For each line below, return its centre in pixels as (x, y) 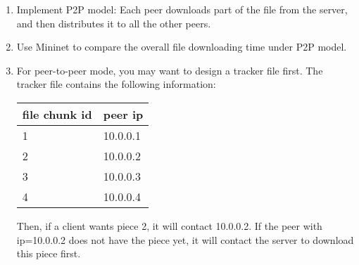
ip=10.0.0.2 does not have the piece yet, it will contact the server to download (185, 239)
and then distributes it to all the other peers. (114, 23)
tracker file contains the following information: (116, 84)
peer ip (123, 114)
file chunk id (57, 114)
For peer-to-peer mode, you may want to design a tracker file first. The (170, 70)
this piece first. (49, 253)
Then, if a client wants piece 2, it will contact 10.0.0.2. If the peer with (169, 225)
